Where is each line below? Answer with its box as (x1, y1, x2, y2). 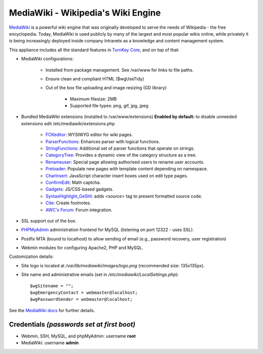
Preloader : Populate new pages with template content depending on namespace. (45, 166, 208, 172)
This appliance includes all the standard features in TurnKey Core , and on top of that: (9, 47, 180, 53)
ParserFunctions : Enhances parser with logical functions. (45, 138, 160, 144)
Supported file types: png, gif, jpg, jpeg (70, 103, 149, 109)
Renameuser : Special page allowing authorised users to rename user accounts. (45, 159, 205, 165)
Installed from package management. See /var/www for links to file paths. (45, 67, 194, 73)
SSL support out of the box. (21, 217, 77, 224)
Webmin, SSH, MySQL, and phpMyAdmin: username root (21, 333, 136, 339)
